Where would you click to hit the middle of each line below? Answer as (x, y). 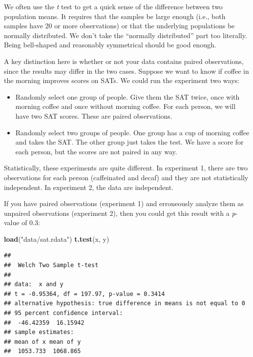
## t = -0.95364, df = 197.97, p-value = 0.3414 (84, 294)
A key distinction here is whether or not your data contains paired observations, (124, 61)
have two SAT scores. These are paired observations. (94, 115)
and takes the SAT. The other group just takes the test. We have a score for (129, 142)
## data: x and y (34, 284)
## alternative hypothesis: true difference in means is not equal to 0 (125, 304)
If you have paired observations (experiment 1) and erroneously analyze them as (124, 203)
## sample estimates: (39, 332)
